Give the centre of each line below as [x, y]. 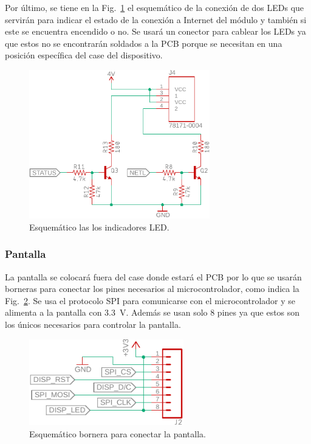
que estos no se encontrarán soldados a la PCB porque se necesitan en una [144, 43]
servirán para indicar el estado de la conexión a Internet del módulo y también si [156, 19]
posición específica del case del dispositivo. [84, 55]
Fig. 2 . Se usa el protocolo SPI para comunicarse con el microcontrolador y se [150, 300]
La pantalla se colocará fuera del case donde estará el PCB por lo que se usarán [153, 276]
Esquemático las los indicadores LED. [99, 227]
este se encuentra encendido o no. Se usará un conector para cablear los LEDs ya [155, 31]
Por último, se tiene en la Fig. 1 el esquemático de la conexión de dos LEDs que [155, 7]
